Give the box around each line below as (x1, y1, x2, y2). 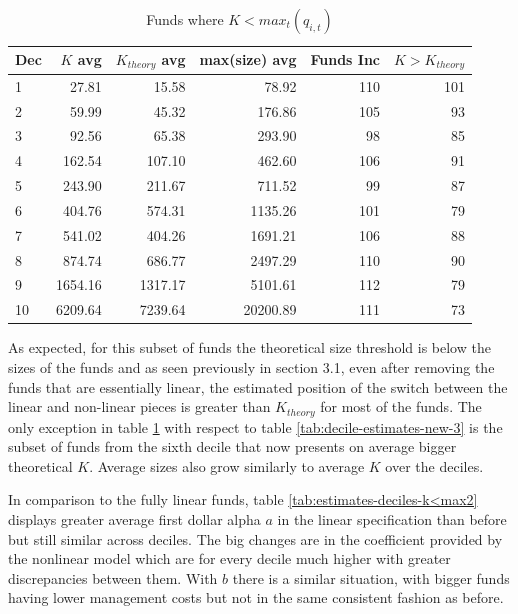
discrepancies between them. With (8, 567, 218, 588)
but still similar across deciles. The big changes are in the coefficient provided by (8, 528, 503, 549)
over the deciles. (385, 455, 484, 476)
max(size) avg (199, 49, 297, 70)
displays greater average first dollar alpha (8, 509, 261, 529)
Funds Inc (310, 49, 381, 70)
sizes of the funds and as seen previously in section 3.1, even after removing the (8, 356, 495, 377)
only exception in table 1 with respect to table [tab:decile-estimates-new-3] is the (8, 416, 503, 437)
